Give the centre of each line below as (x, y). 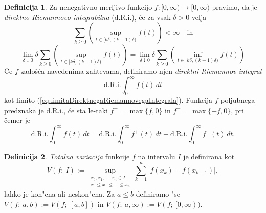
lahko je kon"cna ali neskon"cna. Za (60, 194)
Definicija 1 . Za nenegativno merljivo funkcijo (78, 7)
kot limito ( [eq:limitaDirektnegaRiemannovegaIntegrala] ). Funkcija (108, 100)
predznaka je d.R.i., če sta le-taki (56, 110)
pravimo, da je (235, 7)
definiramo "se (158, 194)
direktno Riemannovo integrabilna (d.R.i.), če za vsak (87, 17)
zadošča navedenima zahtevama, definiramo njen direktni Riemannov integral (141, 71)
